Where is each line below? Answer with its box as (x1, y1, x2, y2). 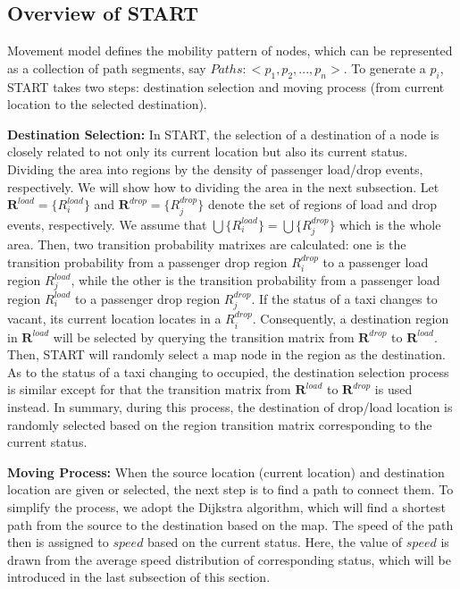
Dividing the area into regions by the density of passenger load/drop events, (7, 159, 423, 178)
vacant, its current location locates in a (7, 309, 222, 328)
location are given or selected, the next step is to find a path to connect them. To (7, 480, 454, 499)
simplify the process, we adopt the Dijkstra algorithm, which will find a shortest (7, 497, 446, 516)
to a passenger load (322, 252, 429, 271)
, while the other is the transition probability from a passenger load (71, 271, 440, 290)
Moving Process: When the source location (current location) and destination (7, 462, 445, 481)
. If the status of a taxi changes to (251, 289, 438, 307)
